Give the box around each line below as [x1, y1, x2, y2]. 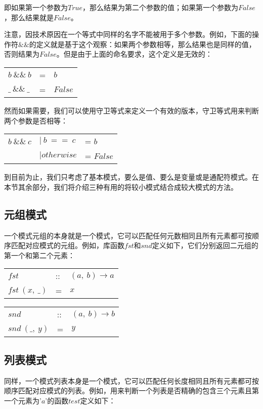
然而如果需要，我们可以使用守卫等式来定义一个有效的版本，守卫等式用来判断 [4, 105, 259, 115]
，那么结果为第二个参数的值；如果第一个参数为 [82, 2, 239, 12]
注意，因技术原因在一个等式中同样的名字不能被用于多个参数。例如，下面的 [4, 29, 252, 39]
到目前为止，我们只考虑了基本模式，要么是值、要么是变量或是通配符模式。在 [4, 172, 259, 182]
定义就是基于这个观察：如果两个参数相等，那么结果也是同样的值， [36, 38, 256, 49]
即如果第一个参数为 [4, 2, 68, 12]
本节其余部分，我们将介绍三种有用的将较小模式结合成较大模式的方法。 [4, 181, 238, 192]
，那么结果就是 [4, 12, 54, 22]
